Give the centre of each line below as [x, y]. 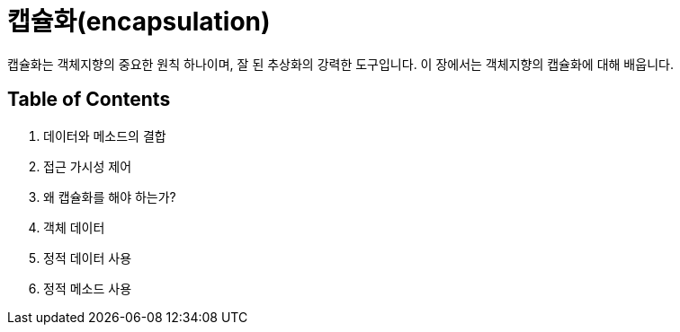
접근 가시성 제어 [88, 166]
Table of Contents [89, 100]
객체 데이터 [74, 227]
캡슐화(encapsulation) [139, 22]
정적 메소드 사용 [88, 288]
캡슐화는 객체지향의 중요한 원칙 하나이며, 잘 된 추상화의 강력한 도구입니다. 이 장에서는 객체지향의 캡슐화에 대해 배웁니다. [340, 64]
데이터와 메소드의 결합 [105, 135]
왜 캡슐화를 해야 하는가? [110, 197]
